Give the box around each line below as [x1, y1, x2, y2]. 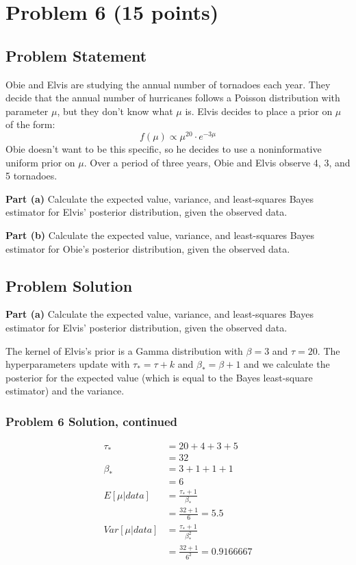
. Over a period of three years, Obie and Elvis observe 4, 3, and [84, 155, 351, 169]
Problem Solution [5, 275, 133, 296]
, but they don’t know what [57, 103, 173, 118]
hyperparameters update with [5, 357, 130, 371]
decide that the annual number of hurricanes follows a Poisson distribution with [5, 90, 340, 105]
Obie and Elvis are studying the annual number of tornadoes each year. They [5, 77, 331, 91]
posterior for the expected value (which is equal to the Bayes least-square [5, 370, 313, 384]
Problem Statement [5, 45, 147, 66]
